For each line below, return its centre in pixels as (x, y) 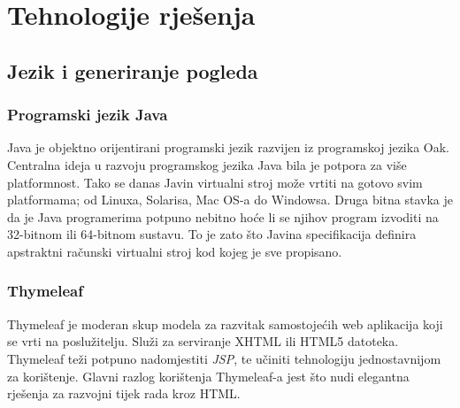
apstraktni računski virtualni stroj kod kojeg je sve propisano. (175, 251)
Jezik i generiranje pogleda (133, 70)
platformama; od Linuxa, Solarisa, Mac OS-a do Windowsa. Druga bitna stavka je (230, 200)
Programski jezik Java (88, 115)
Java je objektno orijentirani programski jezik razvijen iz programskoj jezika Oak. (228, 147)
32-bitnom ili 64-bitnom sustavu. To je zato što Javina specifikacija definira (212, 234)
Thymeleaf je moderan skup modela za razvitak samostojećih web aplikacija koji (225, 323)
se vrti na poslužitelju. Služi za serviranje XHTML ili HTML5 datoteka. (203, 341)
